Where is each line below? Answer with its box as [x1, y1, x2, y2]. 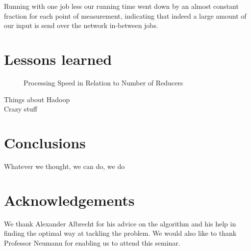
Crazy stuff [4, 104, 37, 114]
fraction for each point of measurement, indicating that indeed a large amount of [4, 10, 247, 21]
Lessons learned [4, 49, 112, 69]
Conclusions [4, 132, 86, 152]
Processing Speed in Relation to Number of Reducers [24, 77, 183, 87]
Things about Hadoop [4, 94, 70, 104]
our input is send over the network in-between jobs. [4, 20, 158, 30]
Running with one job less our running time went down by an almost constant [4, 1, 239, 11]
